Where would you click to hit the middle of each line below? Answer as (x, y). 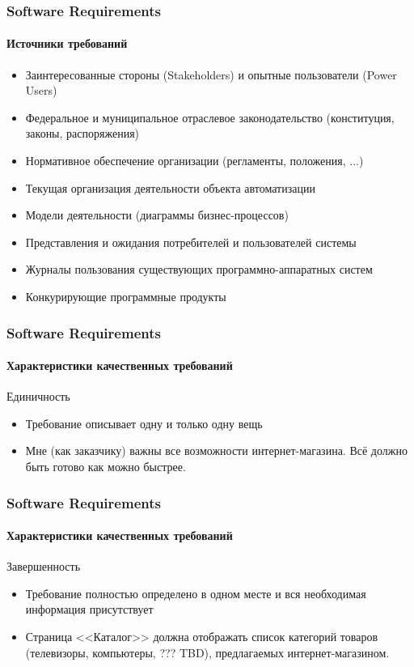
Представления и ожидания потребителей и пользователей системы (191, 242)
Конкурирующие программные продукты (126, 296)
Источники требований (67, 43)
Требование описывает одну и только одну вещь (144, 423)
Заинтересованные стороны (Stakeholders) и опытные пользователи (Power (211, 74)
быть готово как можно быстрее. (106, 466)
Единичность (38, 396)
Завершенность (44, 566)
